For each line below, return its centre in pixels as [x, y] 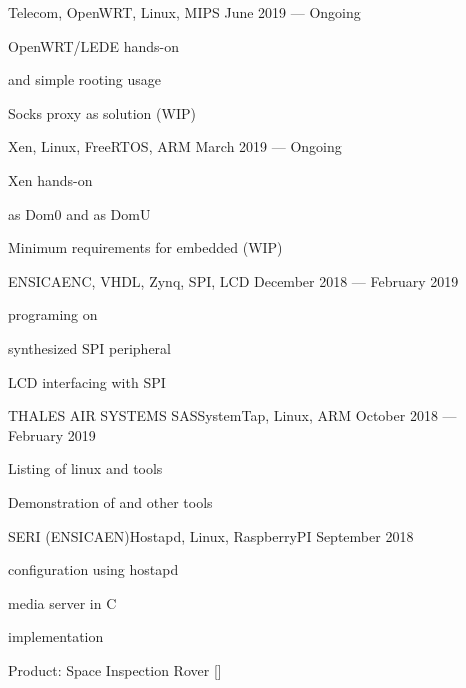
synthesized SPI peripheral [90, 347]
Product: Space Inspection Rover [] [115, 669]
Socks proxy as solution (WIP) [102, 112]
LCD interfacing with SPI [87, 381]
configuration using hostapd [93, 569]
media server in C [62, 602]
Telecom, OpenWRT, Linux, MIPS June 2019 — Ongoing [184, 12]
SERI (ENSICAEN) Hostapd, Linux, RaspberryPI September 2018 [211, 535]
